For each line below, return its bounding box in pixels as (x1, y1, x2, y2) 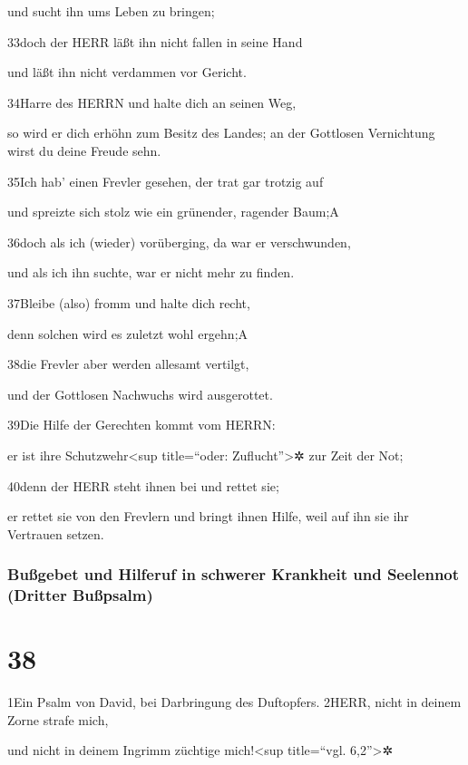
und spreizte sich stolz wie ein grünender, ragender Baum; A (7, 202, 339, 221)
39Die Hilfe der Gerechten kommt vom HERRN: (7, 415, 276, 434)
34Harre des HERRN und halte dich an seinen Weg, (7, 92, 297, 111)
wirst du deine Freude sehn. (7, 140, 161, 160)
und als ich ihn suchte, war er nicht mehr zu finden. (7, 263, 295, 282)
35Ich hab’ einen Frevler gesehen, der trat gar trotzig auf (7, 171, 324, 190)
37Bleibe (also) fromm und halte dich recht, (7, 293, 250, 312)
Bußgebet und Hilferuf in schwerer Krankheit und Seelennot (7, 563, 460, 586)
